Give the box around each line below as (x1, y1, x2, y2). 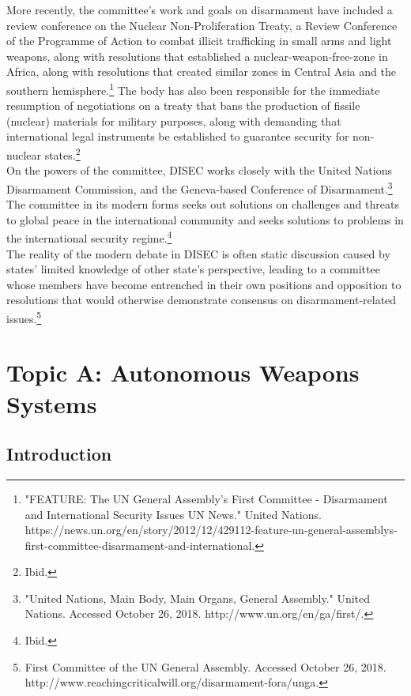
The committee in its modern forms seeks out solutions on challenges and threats (6, 196, 399, 213)
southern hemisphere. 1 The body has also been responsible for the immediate (6, 79, 380, 98)
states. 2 (44, 145, 81, 163)
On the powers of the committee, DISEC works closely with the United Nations (6, 162, 393, 179)
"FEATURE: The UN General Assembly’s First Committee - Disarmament (25, 490, 388, 506)
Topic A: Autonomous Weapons (6, 356, 360, 389)
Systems (6, 387, 97, 419)
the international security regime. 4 (6, 228, 172, 246)
